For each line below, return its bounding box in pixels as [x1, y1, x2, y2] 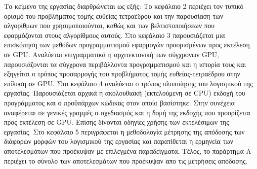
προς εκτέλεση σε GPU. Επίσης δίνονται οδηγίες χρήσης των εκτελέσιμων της [4, 117, 229, 127]
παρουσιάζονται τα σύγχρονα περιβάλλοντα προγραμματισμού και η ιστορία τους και [4, 59, 246, 69]
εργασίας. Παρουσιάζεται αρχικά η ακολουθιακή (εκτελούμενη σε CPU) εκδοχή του [4, 88, 246, 98]
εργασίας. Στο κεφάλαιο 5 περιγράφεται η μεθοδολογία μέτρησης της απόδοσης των [4, 126, 245, 136]
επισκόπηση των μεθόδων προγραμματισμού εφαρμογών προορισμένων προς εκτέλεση [4, 39, 250, 50]
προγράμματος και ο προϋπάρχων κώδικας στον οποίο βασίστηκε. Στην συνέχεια [4, 97, 235, 107]
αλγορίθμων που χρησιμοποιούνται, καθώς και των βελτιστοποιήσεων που [4, 20, 214, 31]
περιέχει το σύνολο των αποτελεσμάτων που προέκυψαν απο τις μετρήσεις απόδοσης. [4, 155, 248, 166]
